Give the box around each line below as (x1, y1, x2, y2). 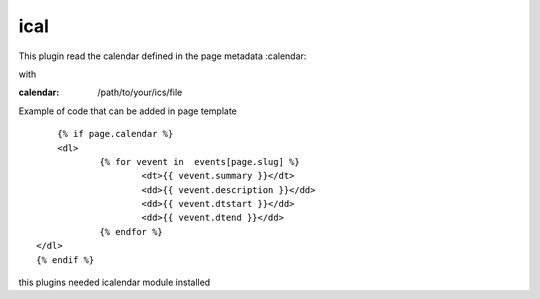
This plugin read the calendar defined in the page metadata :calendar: (18, 50, 307, 62)
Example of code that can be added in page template (18, 105, 237, 117)
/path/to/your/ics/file (97, 86, 183, 99)
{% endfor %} (99, 226, 164, 237)
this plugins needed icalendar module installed (18, 276, 211, 289)
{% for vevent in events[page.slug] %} (99, 156, 300, 167)
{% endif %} (36, 254, 95, 265)
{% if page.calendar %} (56, 128, 174, 140)
